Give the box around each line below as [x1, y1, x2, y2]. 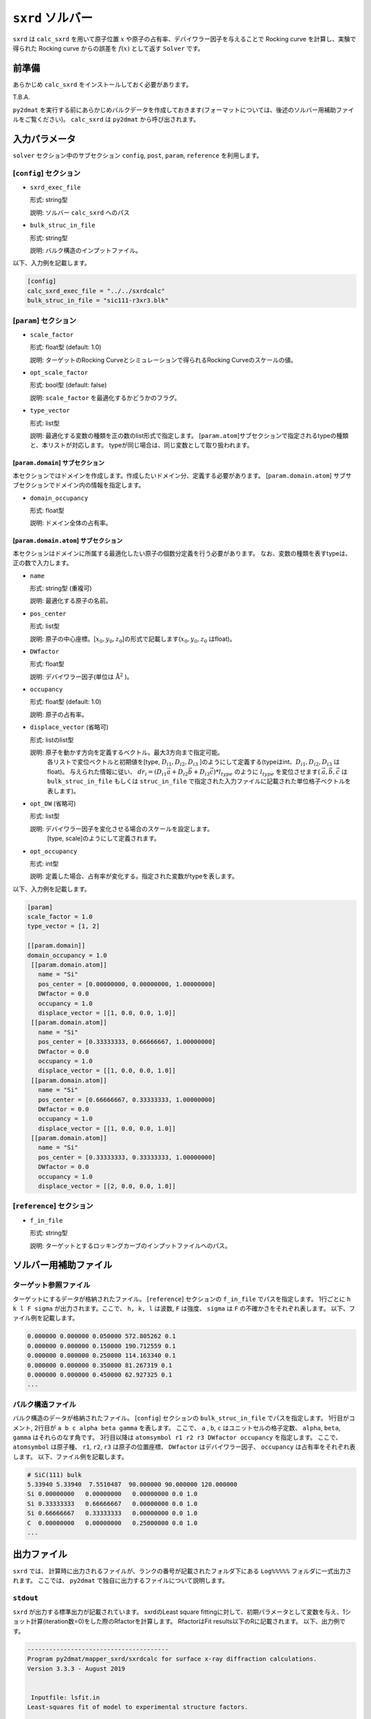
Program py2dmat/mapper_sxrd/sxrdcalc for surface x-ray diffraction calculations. [27, 1655, 317, 1663]
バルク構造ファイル [12, 1399, 77, 1409]
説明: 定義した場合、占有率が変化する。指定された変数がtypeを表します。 [30, 872, 238, 880]
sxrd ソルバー [12, 10, 93, 25]
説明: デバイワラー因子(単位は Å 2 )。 [30, 672, 133, 681]
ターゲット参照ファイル [12, 1280, 91, 1290]
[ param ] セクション [12, 316, 77, 325]
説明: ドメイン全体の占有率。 [30, 519, 112, 527]
